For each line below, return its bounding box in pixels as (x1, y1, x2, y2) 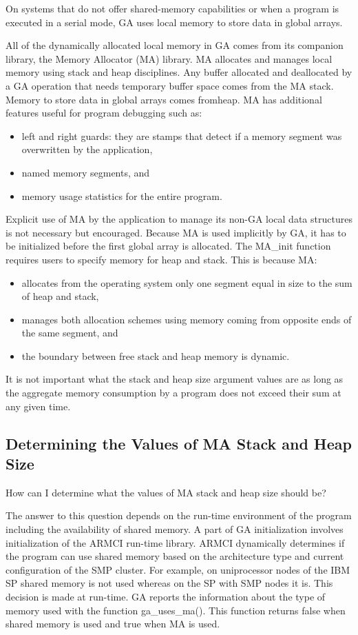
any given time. (6, 399, 71, 413)
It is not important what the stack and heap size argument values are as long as (6, 372, 344, 386)
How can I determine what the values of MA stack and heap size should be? (6, 485, 326, 499)
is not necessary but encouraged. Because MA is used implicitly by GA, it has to (6, 225, 346, 239)
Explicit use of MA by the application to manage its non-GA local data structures (6, 212, 352, 226)
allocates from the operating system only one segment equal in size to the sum (21, 275, 352, 290)
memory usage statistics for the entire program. (21, 188, 222, 203)
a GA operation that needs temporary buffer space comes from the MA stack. (6, 78, 334, 92)
